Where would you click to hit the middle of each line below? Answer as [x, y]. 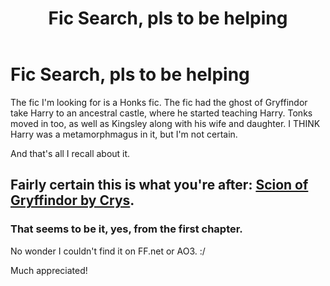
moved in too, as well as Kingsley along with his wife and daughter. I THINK [165, 123]
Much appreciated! [49, 270]
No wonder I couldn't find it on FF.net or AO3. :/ [108, 251]
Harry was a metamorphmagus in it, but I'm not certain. [124, 134]
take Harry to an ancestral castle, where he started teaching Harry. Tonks [161, 113]
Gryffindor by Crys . [72, 200]
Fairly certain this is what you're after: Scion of [159, 185]
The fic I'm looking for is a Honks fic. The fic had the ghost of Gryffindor [159, 102]
